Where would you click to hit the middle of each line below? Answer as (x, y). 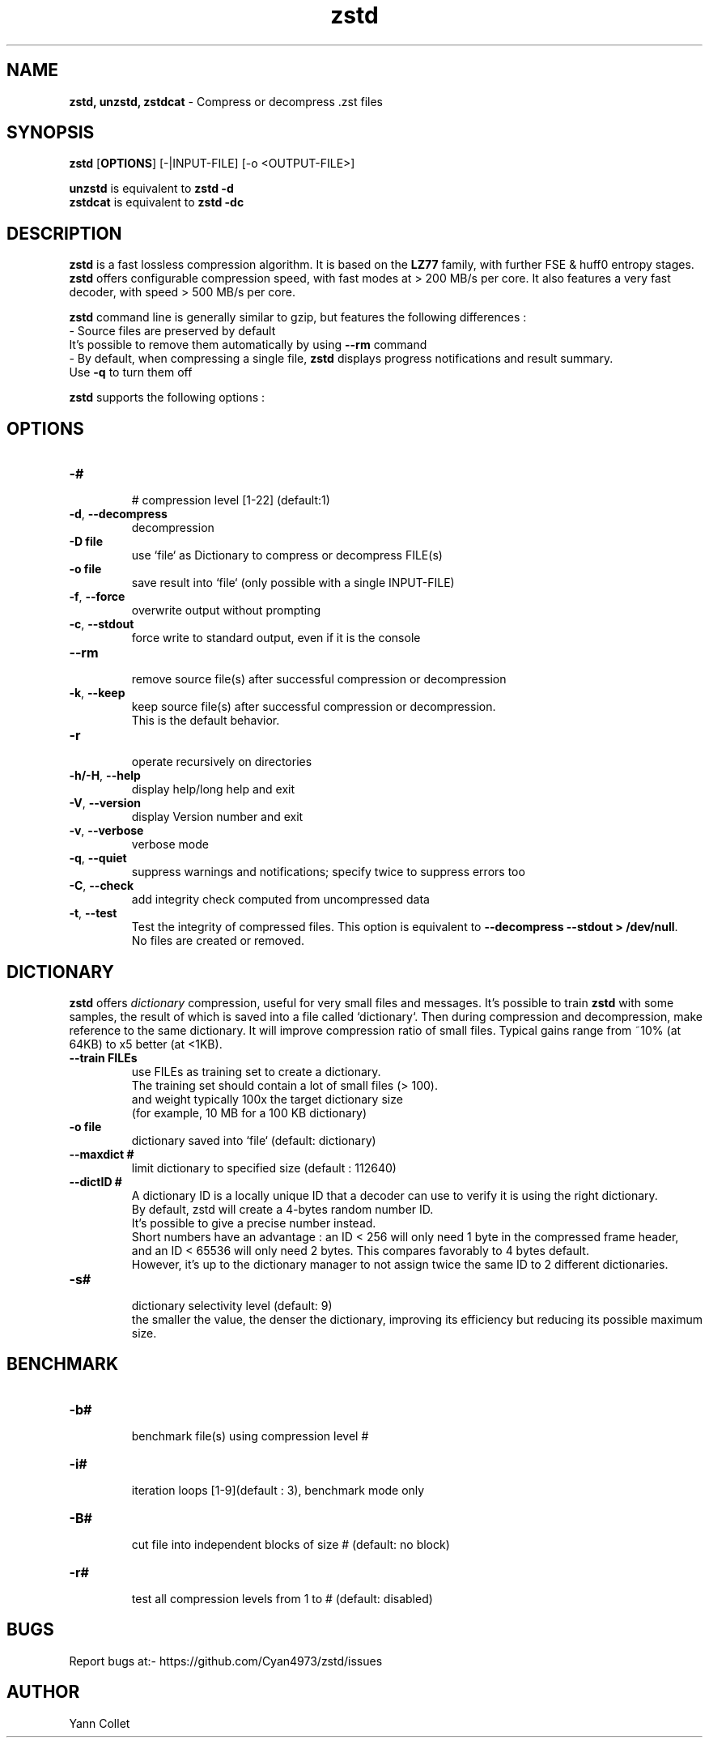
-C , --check (102, 886)
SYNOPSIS (51, 133)
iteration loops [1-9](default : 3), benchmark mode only (278, 1490)
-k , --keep (97, 693)
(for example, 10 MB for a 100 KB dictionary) (249, 1112)
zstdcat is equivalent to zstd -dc (157, 202)
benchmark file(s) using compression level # (250, 1436)
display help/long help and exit (213, 789)
